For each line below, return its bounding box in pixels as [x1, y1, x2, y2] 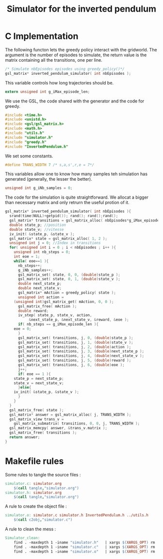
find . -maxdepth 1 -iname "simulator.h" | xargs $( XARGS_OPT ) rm [14, 540, 155, 545]
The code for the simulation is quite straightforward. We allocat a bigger [5, 194, 149, 200]
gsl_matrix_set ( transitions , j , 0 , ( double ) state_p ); [17, 335, 133, 340]
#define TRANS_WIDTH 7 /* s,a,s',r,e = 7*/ [5, 162, 95, 167]
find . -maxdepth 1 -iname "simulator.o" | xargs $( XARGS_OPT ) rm [14, 549, 155, 554]
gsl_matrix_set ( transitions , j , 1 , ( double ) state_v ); [17, 340, 133, 345]
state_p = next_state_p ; [14, 376, 64, 381]
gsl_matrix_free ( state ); [9, 407, 64, 412]
